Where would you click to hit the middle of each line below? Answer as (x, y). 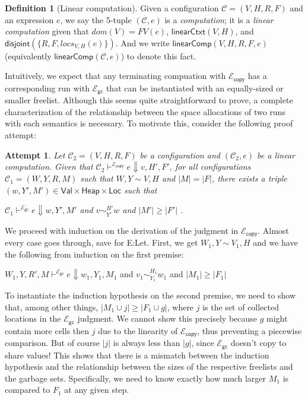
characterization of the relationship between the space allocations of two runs (145, 111)
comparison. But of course (52, 343)
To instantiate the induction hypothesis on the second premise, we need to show (150, 295)
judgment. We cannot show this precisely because (167, 318)
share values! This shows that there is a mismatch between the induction (137, 355)
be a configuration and (180, 155)
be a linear (276, 155)
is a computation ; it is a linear (219, 19)
